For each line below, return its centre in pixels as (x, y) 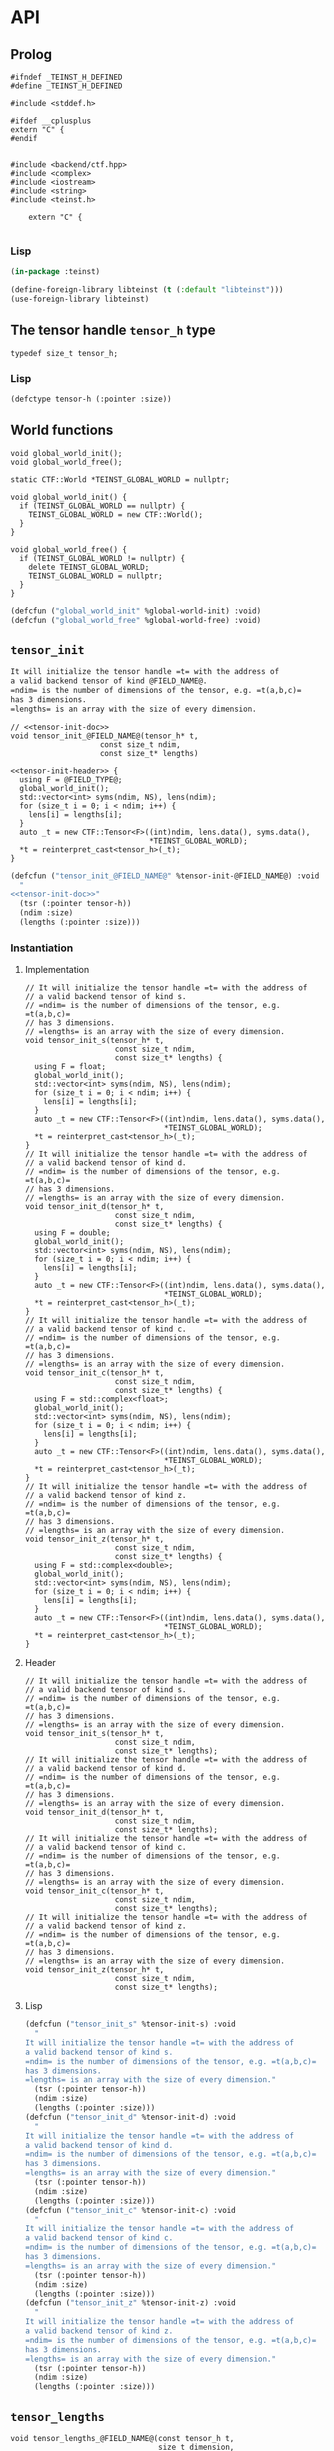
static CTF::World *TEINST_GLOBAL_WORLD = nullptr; (120, 479)
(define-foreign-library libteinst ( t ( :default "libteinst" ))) (147, 290)
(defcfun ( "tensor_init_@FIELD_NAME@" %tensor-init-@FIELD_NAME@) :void (165, 876)
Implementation (57, 970)
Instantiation (42, 948)
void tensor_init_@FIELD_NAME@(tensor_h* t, (104, 736)
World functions (62, 430)
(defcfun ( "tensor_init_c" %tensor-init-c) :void (130, 2210)
